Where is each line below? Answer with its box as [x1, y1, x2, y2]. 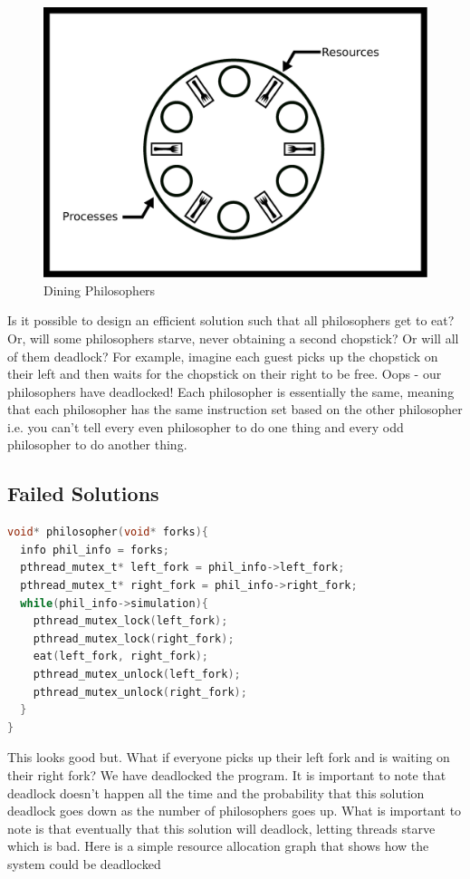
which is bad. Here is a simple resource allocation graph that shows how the [7, 836, 429, 855]
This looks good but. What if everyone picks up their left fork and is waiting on [7, 748, 450, 767]
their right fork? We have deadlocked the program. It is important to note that [7, 765, 446, 784]
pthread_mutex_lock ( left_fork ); [33, 614, 228, 628]
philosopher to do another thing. [7, 435, 187, 454]
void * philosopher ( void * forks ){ [7, 526, 208, 539]
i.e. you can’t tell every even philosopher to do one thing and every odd [7, 417, 404, 436]
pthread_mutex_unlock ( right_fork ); [33, 685, 247, 699]
